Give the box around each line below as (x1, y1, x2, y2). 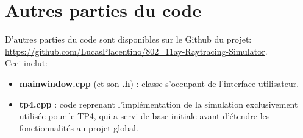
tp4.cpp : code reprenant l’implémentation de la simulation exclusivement (19, 97, 298, 110)
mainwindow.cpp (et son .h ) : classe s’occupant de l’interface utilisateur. (19, 77, 299, 89)
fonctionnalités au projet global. (19, 121, 138, 134)
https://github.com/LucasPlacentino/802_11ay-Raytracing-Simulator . (5, 44, 268, 57)
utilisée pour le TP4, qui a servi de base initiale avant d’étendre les (19, 109, 270, 122)
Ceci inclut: (5, 57, 48, 69)
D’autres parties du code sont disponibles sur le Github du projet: (5, 33, 252, 46)
